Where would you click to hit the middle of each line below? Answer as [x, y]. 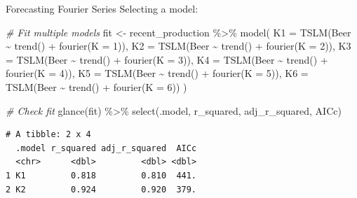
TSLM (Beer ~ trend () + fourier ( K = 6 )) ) [96, 86]
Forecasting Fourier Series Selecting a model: [102, 8]
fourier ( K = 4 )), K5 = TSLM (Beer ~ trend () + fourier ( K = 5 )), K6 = [157, 73]
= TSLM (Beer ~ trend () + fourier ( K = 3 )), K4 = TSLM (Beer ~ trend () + [167, 59]
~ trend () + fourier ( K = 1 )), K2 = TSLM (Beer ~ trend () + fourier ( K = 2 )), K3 [178, 46]
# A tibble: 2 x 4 [48, 135]
